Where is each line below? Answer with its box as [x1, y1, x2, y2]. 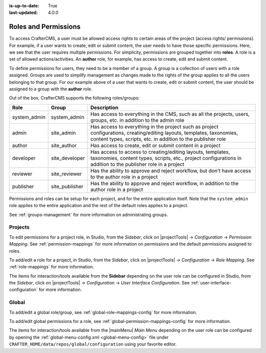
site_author [51, 142, 77, 149]
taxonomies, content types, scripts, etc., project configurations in [90, 154, 242, 161]
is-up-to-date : [9, 3, 39, 8]
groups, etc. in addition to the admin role [90, 116, 185, 123]
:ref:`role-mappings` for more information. [9, 264, 95, 270]
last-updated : [9, 10, 38, 16]
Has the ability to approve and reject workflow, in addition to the [90, 180, 239, 187]
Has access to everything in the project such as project [90, 123, 219, 130]
